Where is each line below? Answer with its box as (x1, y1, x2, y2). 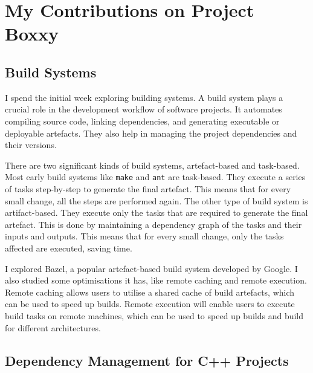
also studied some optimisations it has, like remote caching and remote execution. (5, 274, 307, 287)
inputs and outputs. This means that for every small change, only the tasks (5, 230, 284, 242)
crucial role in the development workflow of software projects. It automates (5, 103, 282, 115)
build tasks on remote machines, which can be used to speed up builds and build (5, 309, 304, 322)
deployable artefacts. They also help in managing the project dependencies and (5, 126, 297, 139)
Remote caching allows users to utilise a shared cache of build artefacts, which (5, 285, 295, 298)
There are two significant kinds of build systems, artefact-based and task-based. (5, 158, 300, 171)
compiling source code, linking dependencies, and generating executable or (5, 114, 280, 127)
